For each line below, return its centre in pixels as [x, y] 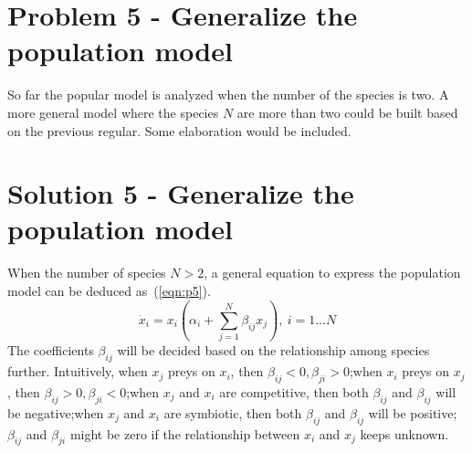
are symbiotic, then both [233, 412]
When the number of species [87, 273]
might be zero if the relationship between [185, 433]
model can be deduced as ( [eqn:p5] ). [109, 290]
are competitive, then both [294, 391]
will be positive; [413, 412]
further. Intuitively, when [78, 371]
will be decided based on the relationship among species [273, 350]
